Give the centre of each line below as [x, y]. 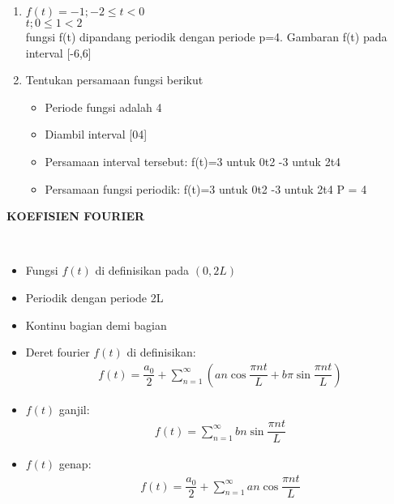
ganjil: [74, 409]
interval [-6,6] [58, 52]
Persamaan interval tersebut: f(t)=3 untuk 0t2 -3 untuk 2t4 [193, 161]
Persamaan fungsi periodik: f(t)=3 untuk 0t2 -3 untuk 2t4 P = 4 [206, 188]
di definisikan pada [142, 270]
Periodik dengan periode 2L [94, 297]
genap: [75, 464]
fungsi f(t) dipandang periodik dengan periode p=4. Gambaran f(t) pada [206, 36]
